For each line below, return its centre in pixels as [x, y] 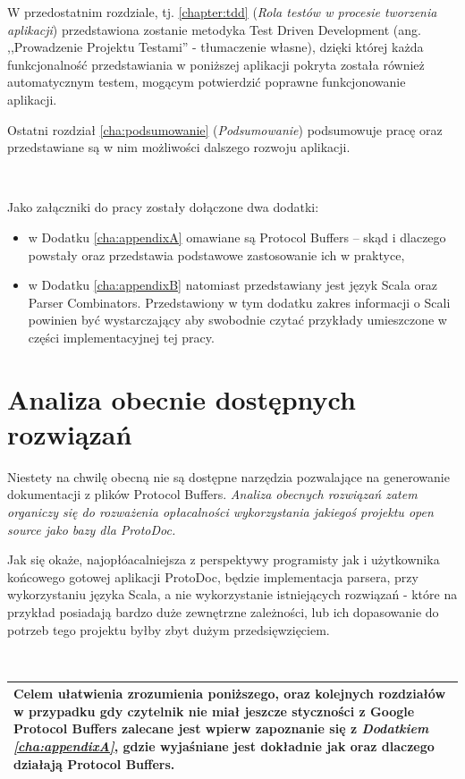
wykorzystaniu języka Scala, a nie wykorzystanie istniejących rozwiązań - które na [232, 594]
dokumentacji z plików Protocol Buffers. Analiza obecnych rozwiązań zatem [212, 494]
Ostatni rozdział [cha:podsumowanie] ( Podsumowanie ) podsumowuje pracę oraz [225, 129]
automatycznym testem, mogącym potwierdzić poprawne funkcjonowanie [207, 82]
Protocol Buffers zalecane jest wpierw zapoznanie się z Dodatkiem [221, 728]
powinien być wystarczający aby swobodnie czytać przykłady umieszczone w [237, 320]
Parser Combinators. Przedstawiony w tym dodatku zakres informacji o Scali [239, 302]
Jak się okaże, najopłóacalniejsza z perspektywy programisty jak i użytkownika [224, 559]
